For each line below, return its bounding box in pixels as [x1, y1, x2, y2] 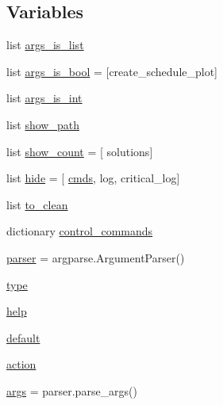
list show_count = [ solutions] [6, 143, 153, 159]
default [6, 329, 40, 346]
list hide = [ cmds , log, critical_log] [6, 170, 180, 186]
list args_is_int [6, 90, 83, 106]
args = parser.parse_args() [6, 382, 138, 399]
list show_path [6, 116, 79, 132]
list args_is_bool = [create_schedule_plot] [6, 63, 218, 79]
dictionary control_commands [6, 223, 153, 239]
